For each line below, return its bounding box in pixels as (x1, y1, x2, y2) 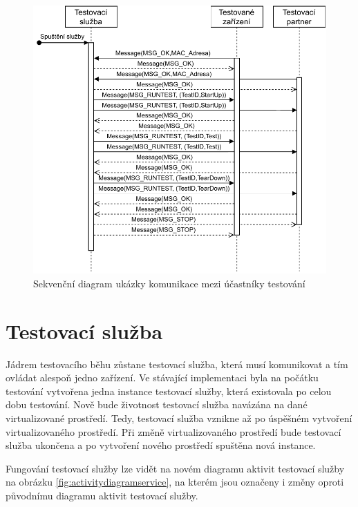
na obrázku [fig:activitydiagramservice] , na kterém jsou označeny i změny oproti (6, 475, 344, 489)
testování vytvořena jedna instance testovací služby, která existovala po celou (6, 383, 332, 398)
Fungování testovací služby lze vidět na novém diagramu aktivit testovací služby (6, 461, 345, 475)
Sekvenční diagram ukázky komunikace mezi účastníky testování (33, 276, 305, 290)
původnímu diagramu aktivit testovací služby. (6, 488, 198, 502)
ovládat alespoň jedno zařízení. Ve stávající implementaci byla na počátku (6, 370, 319, 385)
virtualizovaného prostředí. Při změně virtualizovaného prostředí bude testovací (6, 424, 341, 439)
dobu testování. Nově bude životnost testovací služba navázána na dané (6, 397, 308, 412)
